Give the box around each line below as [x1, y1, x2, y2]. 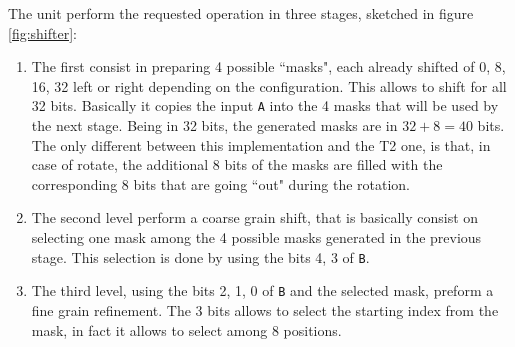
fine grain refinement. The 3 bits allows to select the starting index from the [31, 299, 499, 320]
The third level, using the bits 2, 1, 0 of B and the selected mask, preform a [31, 280, 494, 301]
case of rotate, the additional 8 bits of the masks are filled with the [31, 154, 443, 175]
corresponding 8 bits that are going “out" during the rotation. [31, 173, 410, 194]
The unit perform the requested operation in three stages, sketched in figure [8, 3, 474, 23]
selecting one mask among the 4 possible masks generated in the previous [31, 227, 482, 247]
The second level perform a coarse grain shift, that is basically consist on [31, 207, 479, 228]
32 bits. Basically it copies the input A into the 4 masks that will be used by [31, 95, 499, 116]
